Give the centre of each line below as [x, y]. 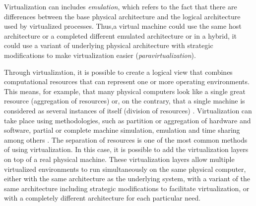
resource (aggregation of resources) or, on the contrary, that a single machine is [125, 101]
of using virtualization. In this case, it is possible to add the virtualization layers [126, 149]
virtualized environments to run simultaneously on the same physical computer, [125, 169]
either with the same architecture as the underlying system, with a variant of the [127, 179]
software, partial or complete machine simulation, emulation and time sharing [122, 130]
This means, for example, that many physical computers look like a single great [125, 91]
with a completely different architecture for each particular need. [102, 198]
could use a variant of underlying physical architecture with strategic [109, 45]
